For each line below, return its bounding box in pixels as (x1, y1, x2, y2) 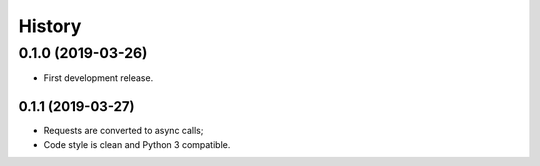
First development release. (43, 72, 154, 84)
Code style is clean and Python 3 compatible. (43, 138, 231, 150)
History (18, 15, 82, 37)
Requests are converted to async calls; (43, 125, 204, 137)
